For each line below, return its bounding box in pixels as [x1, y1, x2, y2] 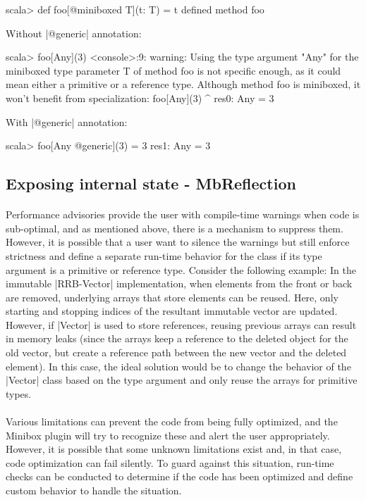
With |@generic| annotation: [6, 114, 128, 129]
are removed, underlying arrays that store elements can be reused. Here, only [6, 289, 338, 304]
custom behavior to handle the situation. [6, 483, 182, 497]
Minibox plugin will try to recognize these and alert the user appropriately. [6, 427, 330, 442]
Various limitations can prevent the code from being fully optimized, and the [6, 414, 338, 429]
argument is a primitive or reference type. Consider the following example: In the [6, 262, 356, 277]
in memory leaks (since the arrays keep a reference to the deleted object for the [6, 331, 348, 346]
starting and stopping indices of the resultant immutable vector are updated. [6, 304, 338, 318]
